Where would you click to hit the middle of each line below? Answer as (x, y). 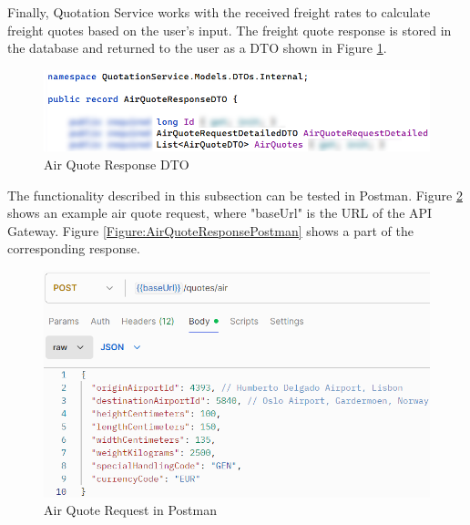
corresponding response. (74, 248)
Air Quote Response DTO (117, 164)
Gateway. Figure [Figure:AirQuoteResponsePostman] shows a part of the (210, 230)
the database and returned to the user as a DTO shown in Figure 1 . (197, 48)
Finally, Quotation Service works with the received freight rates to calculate (219, 12)
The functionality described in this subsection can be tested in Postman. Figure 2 (235, 195)
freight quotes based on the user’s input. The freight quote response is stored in (230, 30)
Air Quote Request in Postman (130, 510)
